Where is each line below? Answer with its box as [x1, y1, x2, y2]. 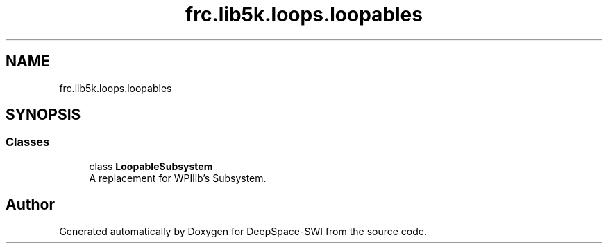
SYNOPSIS [6, 106, 81, 124]
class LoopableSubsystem [89, 160, 213, 172]
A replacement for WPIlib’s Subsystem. [89, 172, 267, 184]
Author [6, 196, 55, 214]
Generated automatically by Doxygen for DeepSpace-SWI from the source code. [59, 225, 428, 237]
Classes [6, 135, 50, 149]
